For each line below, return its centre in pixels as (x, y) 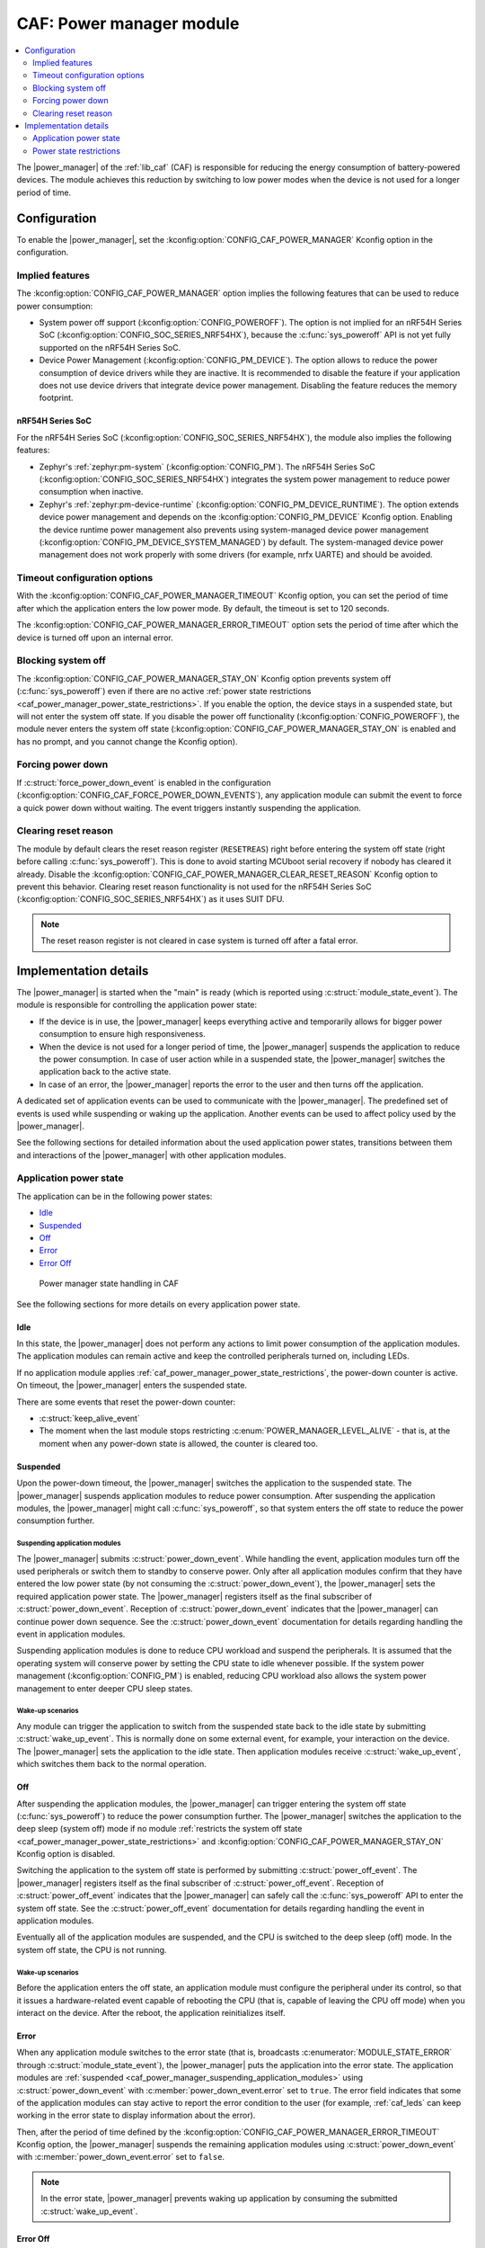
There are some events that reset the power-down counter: (126, 1402)
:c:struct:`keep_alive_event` (90, 1418)
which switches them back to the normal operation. (111, 1764)
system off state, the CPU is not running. (92, 1949)
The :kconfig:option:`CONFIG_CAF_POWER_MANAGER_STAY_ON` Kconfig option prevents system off (204, 678)
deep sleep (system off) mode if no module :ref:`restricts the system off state (159, 1829)
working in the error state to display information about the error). (136, 2115)
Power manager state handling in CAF (109, 1284)
